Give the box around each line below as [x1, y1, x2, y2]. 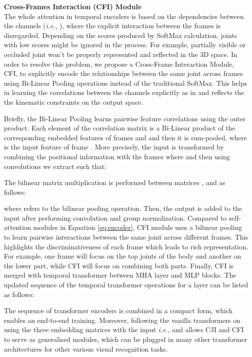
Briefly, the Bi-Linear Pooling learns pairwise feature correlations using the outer [4, 113, 246, 123]
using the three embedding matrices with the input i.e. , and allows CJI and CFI [4, 324, 244, 335]
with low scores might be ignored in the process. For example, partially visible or [4, 39, 246, 50]
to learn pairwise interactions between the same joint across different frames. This [4, 232, 249, 242]
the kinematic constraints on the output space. [4, 96, 143, 107]
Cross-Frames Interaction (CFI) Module [4, 1, 142, 11]
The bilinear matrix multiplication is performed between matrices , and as [4, 177, 226, 188]
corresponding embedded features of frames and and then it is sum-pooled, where [4, 132, 247, 142]
